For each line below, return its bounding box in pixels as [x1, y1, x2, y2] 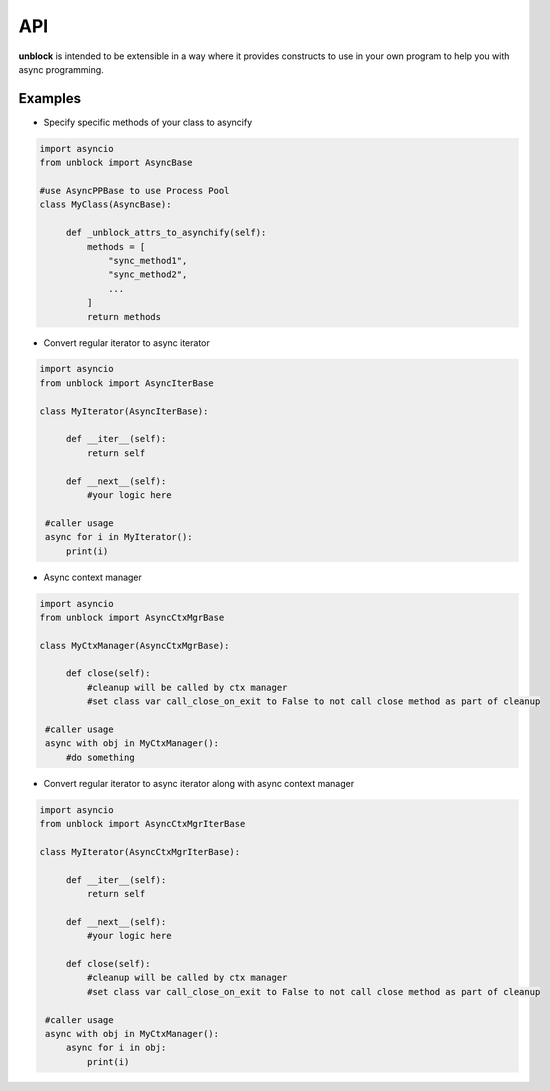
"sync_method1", [108, 255, 188, 266]
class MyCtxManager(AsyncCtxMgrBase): [39, 640, 230, 651]
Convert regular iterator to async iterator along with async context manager [43, 777, 355, 789]
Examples [18, 90, 82, 107]
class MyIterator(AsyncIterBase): [39, 405, 209, 417]
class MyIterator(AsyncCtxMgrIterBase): [39, 846, 240, 857]
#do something [65, 751, 135, 763]
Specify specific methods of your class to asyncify [43, 116, 253, 128]
